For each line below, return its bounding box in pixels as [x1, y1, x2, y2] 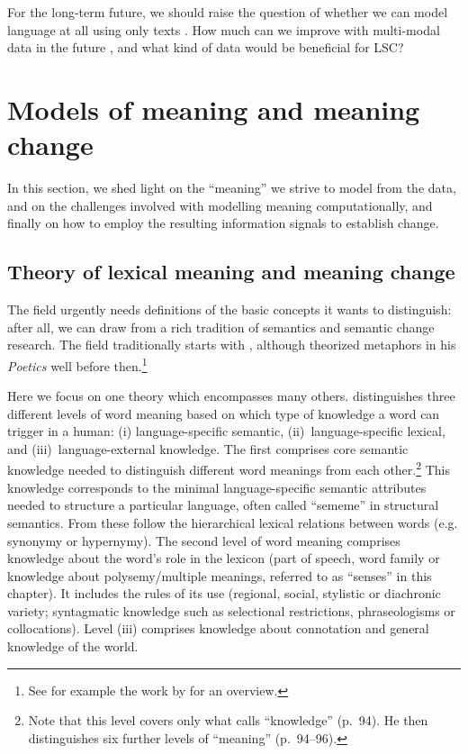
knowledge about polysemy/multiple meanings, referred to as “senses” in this [7, 566, 432, 585]
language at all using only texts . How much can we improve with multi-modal [7, 20, 440, 39]
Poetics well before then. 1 [7, 353, 148, 375]
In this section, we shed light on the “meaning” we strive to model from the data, [7, 178, 456, 197]
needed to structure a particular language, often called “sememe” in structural [7, 495, 439, 514]
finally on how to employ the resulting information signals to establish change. [7, 213, 439, 232]
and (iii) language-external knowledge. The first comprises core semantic [7, 439, 409, 458]
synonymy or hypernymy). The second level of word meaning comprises [7, 531, 400, 550]
